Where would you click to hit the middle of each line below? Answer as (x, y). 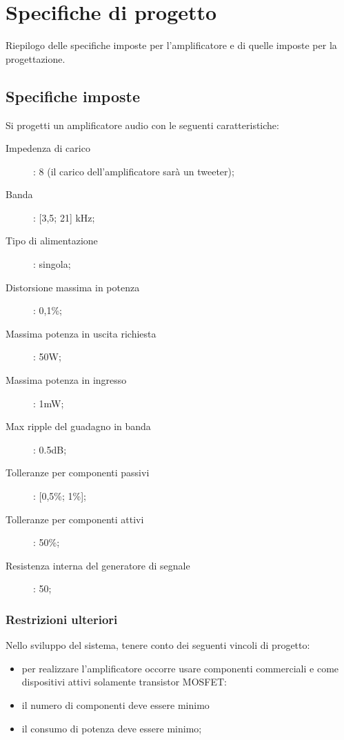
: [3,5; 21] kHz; (64, 217)
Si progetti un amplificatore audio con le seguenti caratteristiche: (142, 125)
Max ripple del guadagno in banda (78, 426)
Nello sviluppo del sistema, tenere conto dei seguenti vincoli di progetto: (158, 645)
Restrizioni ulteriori (62, 619)
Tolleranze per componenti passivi (78, 473)
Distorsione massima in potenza (73, 287)
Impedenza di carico (48, 148)
